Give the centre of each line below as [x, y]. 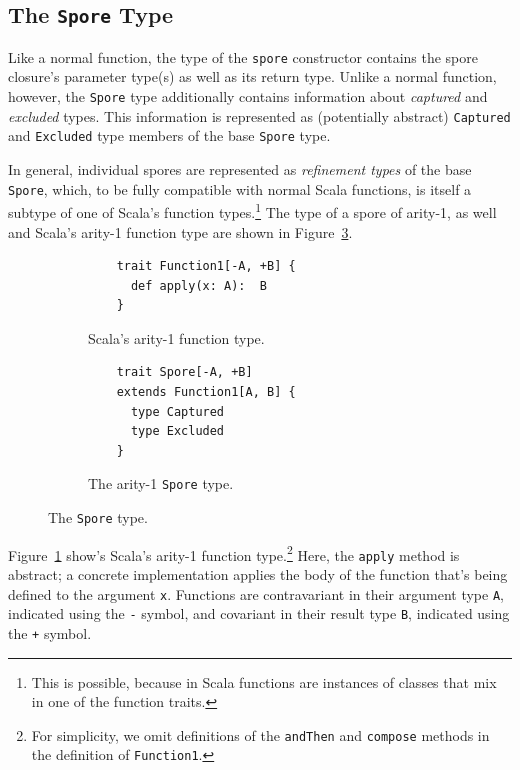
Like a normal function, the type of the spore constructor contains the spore [243, 56]
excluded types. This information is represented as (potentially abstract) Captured [259, 115]
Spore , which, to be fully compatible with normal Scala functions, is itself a [240, 188]
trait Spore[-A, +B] [184, 372]
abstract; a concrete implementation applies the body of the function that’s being [258, 574]
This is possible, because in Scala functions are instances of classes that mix [264, 681]
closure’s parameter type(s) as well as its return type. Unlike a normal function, [252, 76]
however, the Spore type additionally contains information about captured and [248, 96]
